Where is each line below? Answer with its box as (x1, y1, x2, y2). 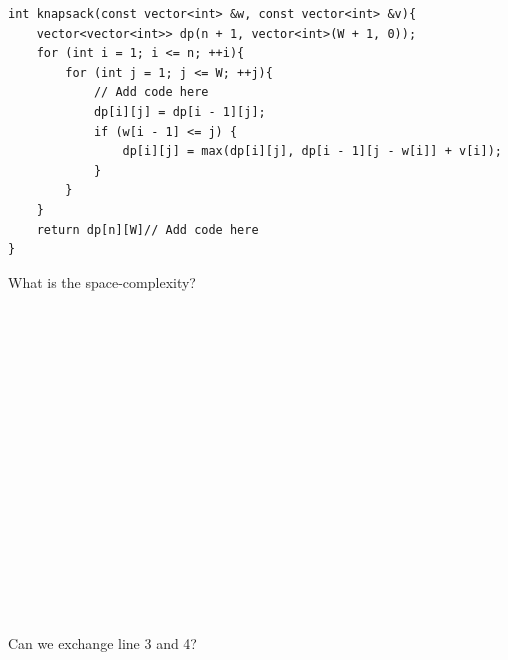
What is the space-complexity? (8, 271, 196, 292)
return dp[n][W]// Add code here (36, 222, 259, 237)
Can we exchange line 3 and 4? (8, 632, 197, 653)
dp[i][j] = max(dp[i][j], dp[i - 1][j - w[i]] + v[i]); (122, 144, 502, 159)
